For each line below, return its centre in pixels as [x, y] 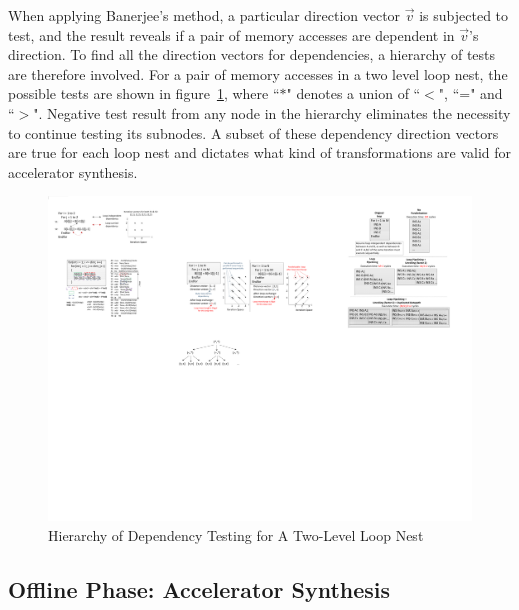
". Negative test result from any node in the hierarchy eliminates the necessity [272, 112]
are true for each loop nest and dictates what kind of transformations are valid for [260, 152]
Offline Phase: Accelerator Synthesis [199, 588]
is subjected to [464, 15]
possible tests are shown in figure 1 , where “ [144, 93]
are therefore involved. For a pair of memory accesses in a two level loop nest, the [258, 73]
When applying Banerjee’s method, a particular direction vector [204, 15]
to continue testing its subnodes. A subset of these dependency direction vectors [253, 132]
